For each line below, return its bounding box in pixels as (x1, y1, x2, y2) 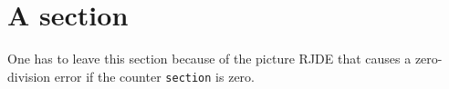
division (7, 66, 51, 85)
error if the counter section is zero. (54, 66, 255, 85)
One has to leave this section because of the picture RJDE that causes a (7, 49, 412, 68)
